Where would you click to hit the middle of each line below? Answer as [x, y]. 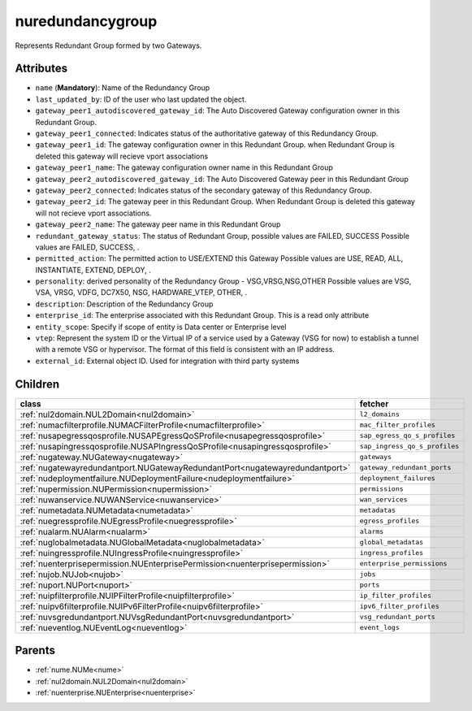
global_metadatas [392, 542]
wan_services [383, 500]
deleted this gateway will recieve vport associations [122, 156]
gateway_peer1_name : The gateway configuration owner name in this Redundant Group [184, 167]
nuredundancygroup [86, 21]
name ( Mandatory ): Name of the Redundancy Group [123, 88]
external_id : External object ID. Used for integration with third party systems [167, 361]
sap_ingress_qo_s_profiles [409, 447]
